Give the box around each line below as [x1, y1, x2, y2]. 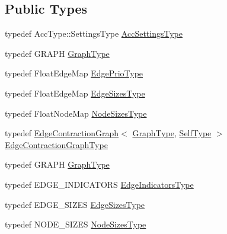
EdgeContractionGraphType [5, 138, 108, 150]
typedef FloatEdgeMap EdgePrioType [5, 67, 143, 79]
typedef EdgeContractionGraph [5, 127, 119, 139]
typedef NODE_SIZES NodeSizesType [5, 218, 146, 230]
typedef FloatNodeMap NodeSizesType [5, 107, 147, 119]
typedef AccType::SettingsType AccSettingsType [5, 27, 183, 40]
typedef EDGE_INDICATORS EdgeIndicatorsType [5, 178, 194, 190]
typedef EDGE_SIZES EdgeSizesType [5, 198, 145, 210]
